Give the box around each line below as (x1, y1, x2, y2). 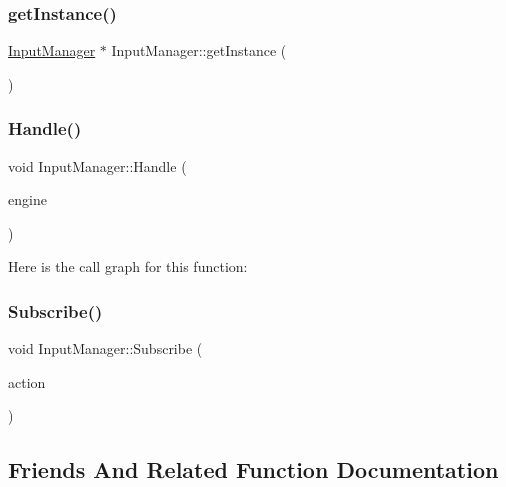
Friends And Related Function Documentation (8, 454, 499, 485)
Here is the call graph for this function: (8, 256, 248, 277)
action (8, 371, 46, 392)
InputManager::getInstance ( (111, 40, 287, 61)
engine (8, 189, 47, 210)
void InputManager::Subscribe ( (8, 338, 203, 359)
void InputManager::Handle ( (8, 155, 187, 176)
